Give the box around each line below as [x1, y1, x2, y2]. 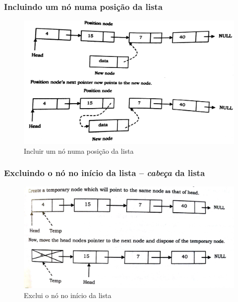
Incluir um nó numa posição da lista [24, 145, 134, 156]
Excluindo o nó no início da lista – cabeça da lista [4, 167, 205, 179]
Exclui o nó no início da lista [24, 290, 112, 301]
